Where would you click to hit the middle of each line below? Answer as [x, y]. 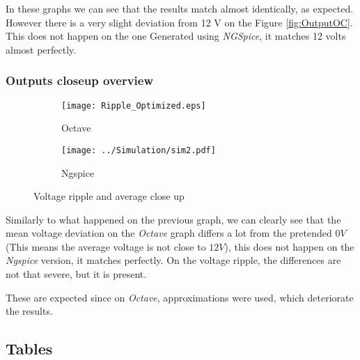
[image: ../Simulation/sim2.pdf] [139, 150]
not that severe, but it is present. [76, 274]
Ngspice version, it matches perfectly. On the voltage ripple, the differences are [173, 260]
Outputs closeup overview [80, 80]
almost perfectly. [41, 49]
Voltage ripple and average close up [109, 196]
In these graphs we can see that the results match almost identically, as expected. [180, 8]
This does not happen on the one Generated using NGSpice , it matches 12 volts [176, 36]
